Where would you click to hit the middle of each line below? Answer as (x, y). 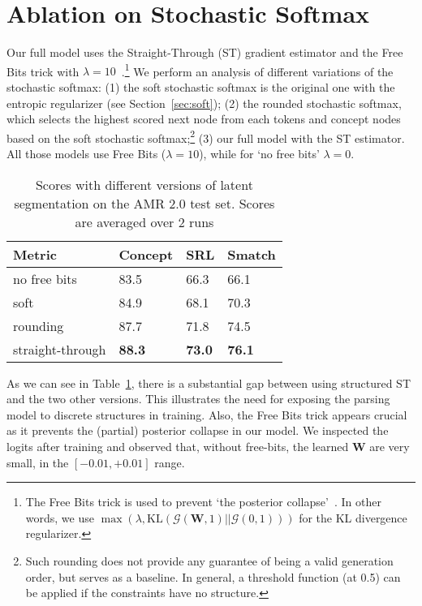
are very (390, 446)
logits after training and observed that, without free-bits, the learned (178, 446)
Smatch (252, 254)
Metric (35, 254)
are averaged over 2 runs (144, 221)
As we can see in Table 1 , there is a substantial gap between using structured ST (209, 383)
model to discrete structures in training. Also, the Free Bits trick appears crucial (207, 414)
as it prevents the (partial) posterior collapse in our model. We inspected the (198, 430)
